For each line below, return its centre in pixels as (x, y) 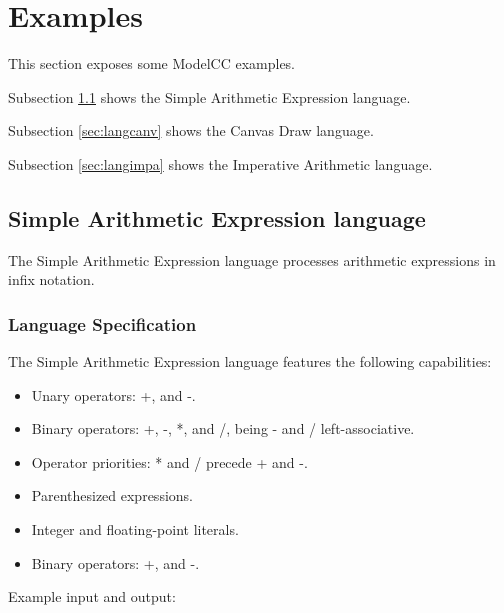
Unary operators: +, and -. (113, 394)
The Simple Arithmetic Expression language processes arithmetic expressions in (252, 259)
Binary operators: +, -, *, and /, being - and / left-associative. (223, 428)
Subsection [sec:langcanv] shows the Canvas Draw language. (191, 130)
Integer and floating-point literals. (135, 529)
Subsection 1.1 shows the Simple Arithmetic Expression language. (209, 96)
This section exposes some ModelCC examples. (152, 63)
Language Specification (102, 323)
